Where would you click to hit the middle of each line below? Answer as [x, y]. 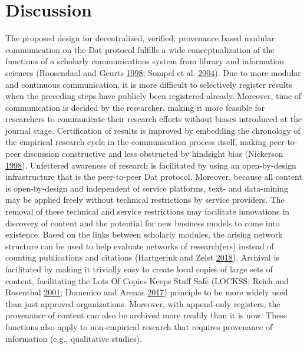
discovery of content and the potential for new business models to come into [143, 223]
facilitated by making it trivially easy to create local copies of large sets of [139, 269]
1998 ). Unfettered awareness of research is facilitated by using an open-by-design [151, 165]
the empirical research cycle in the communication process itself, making [136, 142]
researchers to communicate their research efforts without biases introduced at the [154, 119]
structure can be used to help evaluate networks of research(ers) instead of [140, 246]
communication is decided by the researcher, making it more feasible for [135, 107]
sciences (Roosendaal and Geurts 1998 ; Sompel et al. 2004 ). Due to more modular [153, 72]
